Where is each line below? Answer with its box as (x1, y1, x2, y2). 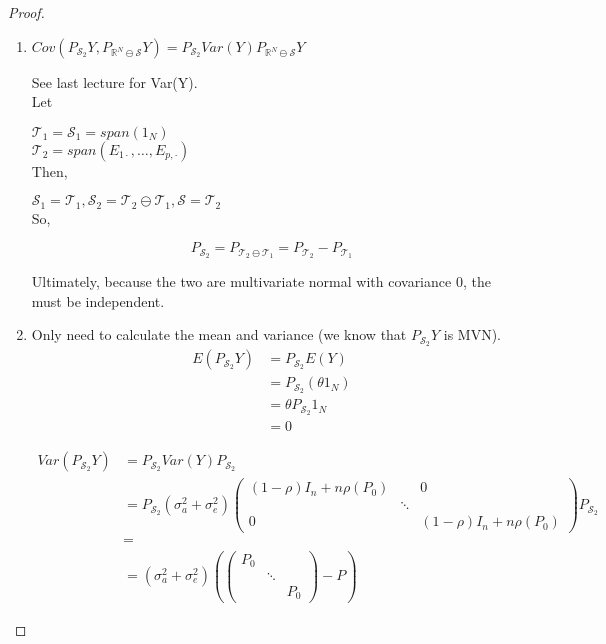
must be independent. (31, 290, 165, 311)
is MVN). (443, 324, 501, 345)
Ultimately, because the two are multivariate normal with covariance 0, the (31, 271, 491, 292)
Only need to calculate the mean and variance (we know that (31, 324, 407, 345)
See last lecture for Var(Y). (31, 71, 198, 92)
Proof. (8, 2, 45, 22)
